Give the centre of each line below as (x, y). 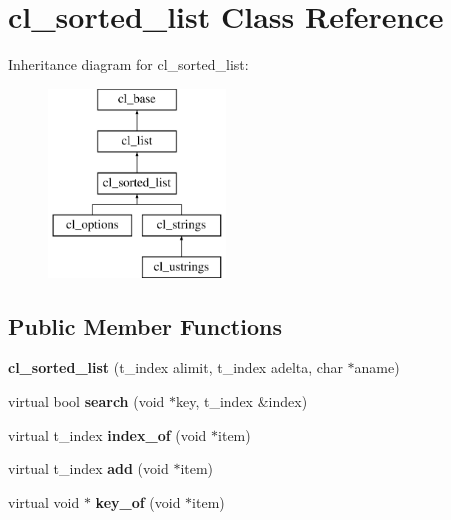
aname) (377, 367)
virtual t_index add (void (88, 468)
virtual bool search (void (86, 401)
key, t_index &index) (242, 401)
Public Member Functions (145, 325)
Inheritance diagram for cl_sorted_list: (128, 64)
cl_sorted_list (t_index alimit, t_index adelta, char (175, 367)
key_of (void (138, 501)
